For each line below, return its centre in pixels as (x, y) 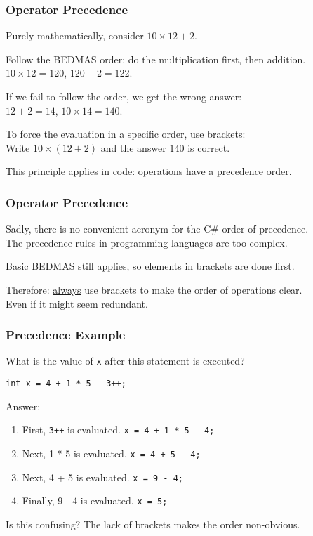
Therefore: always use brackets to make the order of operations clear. (154, 289)
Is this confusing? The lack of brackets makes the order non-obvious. (153, 524)
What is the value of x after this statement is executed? (125, 361)
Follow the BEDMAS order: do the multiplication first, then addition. (156, 59)
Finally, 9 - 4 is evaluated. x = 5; (95, 501)
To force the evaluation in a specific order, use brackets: (126, 134)
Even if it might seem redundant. (77, 303)
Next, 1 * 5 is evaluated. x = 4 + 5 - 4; (111, 453)
